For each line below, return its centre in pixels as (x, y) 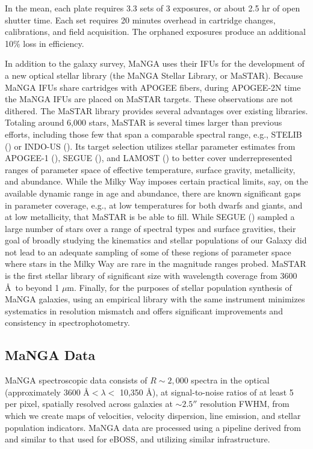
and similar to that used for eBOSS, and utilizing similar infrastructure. (138, 439)
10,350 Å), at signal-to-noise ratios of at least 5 (206, 392)
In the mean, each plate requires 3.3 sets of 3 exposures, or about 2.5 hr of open (153, 8)
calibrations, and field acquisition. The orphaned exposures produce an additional (155, 32)
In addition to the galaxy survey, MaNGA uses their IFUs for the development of (155, 63)
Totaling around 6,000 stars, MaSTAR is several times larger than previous (144, 122)
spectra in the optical (230, 380)
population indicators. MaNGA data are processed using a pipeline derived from (153, 427)
